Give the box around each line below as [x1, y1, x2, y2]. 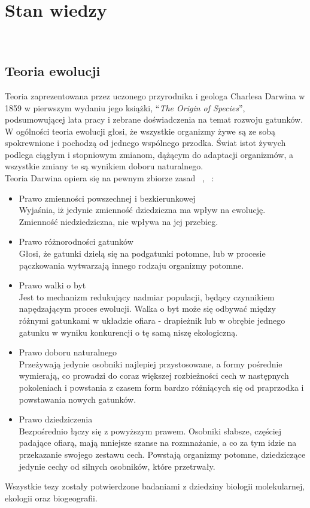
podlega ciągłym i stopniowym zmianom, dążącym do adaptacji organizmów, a [5, 148, 293, 160]
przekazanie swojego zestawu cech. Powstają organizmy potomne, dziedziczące [19, 448, 306, 460]
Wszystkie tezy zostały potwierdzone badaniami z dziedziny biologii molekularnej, [5, 480, 305, 492]
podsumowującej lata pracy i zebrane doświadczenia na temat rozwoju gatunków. [5, 113, 303, 126]
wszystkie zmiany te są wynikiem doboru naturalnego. [5, 160, 203, 172]
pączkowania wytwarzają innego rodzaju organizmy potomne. [19, 258, 244, 271]
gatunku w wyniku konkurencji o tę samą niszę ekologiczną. [19, 326, 238, 338]
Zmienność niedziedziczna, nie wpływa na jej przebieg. [19, 215, 218, 227]
